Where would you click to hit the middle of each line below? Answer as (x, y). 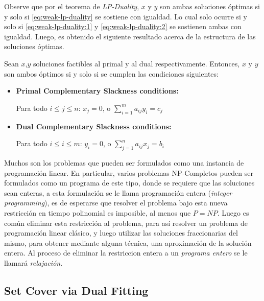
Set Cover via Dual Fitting (76, 290)
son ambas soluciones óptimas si (210, 6)
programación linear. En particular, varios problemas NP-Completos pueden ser (129, 172)
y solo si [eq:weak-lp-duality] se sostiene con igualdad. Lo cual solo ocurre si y (126, 16)
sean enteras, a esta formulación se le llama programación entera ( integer (118, 192)
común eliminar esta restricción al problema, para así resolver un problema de (126, 223)
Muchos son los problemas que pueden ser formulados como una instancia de (124, 162)
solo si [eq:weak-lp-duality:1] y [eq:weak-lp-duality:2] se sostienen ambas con (123, 26)
